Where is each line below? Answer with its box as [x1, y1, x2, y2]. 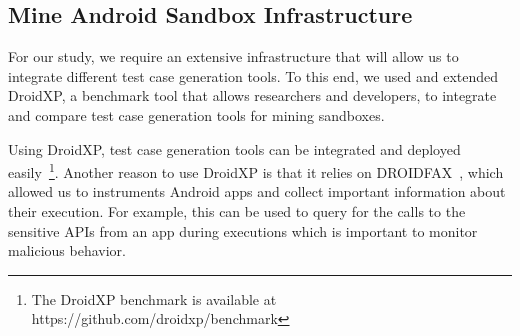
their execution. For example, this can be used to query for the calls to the [8, 201, 466, 222]
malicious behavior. [8, 240, 126, 261]
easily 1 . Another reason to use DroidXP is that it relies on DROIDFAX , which [8, 159, 504, 182]
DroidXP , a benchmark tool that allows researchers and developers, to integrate [8, 85, 497, 106]
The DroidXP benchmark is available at [31, 288, 277, 309]
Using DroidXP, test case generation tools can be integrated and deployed [8, 138, 461, 159]
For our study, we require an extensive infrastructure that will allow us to [8, 46, 459, 67]
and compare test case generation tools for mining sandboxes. [8, 104, 385, 125]
